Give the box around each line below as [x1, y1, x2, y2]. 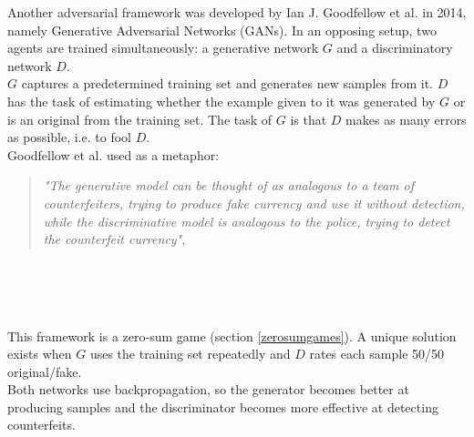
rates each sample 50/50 [309, 344, 445, 363]
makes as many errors [345, 109, 467, 128]
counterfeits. [7, 415, 76, 434]
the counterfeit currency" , [43, 229, 186, 249]
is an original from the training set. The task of [7, 109, 273, 128]
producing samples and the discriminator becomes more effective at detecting [7, 397, 438, 416]
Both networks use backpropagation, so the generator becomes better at [7, 380, 409, 399]
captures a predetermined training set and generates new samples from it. [21, 74, 433, 93]
